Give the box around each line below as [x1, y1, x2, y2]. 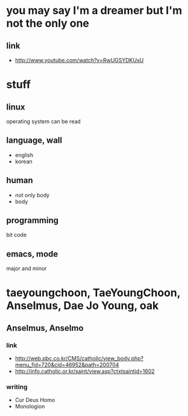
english [14, 151, 34, 158]
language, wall [6, 135, 62, 146]
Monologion [14, 403, 45, 410]
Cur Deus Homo [14, 397, 55, 404]
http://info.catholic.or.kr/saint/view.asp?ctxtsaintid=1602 [14, 368, 155, 375]
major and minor [6, 265, 47, 272]
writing [6, 383, 28, 391]
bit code [6, 231, 27, 239]
